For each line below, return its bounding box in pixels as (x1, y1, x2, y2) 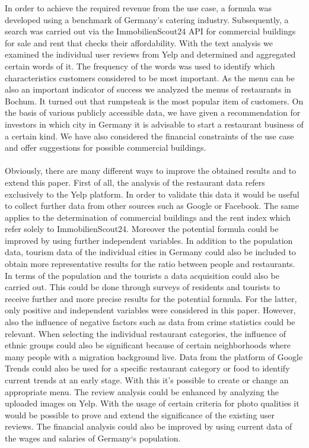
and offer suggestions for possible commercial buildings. (5, 141, 206, 154)
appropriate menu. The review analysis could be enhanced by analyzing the (5, 385, 279, 398)
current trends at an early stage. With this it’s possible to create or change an (5, 374, 289, 386)
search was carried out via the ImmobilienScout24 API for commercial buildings (5, 25, 296, 37)
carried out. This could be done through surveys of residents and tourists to (5, 281, 281, 293)
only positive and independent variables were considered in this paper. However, (5, 304, 296, 316)
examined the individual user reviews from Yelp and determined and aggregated (5, 48, 296, 61)
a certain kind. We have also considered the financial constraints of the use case (5, 129, 294, 142)
